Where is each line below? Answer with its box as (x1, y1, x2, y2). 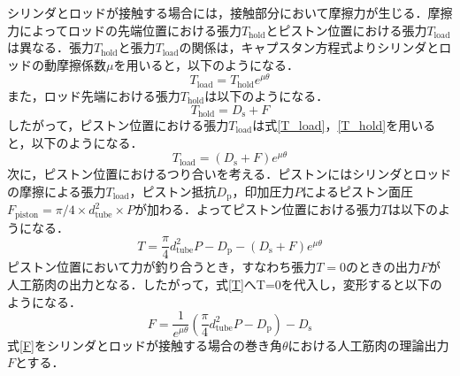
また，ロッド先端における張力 (7, 86, 180, 104)
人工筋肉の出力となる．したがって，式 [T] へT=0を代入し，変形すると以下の (7, 274, 442, 293)
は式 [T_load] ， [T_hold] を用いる (252, 115, 436, 134)
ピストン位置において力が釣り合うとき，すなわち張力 (7, 257, 317, 276)
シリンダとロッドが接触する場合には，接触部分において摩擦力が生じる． (7, 4, 428, 21)
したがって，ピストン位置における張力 (7, 115, 229, 134)
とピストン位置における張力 (265, 20, 427, 39)
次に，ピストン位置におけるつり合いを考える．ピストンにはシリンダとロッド (7, 165, 452, 183)
